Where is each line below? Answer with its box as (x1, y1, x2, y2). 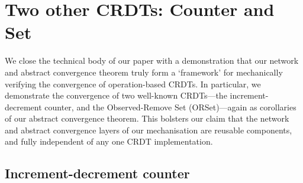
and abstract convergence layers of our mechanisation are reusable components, (5, 123, 292, 136)
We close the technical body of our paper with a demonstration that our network (5, 54, 299, 67)
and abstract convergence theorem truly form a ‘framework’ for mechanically (5, 66, 283, 78)
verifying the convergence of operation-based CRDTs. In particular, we (5, 77, 261, 90)
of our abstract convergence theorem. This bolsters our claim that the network (5, 112, 289, 125)
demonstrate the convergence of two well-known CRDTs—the (5, 89, 227, 102)
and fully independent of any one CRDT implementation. (5, 135, 213, 148)
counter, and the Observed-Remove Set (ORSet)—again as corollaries (44, 100, 296, 113)
